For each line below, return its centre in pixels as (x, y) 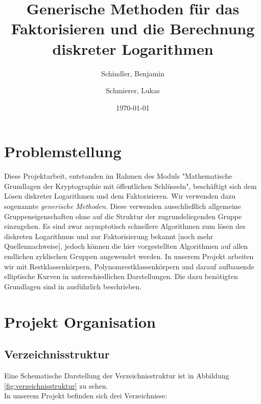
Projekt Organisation (80, 321)
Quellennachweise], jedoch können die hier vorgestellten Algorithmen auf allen (126, 246)
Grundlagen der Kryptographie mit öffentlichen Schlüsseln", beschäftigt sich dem (130, 186)
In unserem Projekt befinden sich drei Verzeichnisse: (86, 396)
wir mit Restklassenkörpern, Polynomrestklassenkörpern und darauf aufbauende (129, 266)
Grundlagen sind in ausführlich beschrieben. (73, 286)
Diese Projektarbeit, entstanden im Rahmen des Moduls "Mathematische (118, 176)
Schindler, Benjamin (133, 73)
